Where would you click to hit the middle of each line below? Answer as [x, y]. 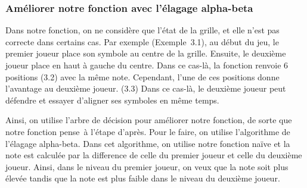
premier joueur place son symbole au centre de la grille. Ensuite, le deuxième [146, 53]
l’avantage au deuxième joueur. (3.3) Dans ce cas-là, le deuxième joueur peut [146, 88]
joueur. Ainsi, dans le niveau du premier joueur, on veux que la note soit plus [147, 166]
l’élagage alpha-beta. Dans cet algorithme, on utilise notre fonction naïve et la [148, 143]
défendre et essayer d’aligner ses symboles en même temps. [112, 100]
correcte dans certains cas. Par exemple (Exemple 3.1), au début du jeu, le [142, 41]
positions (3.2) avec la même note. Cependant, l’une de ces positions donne [142, 76]
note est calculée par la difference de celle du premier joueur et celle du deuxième [154, 155]
